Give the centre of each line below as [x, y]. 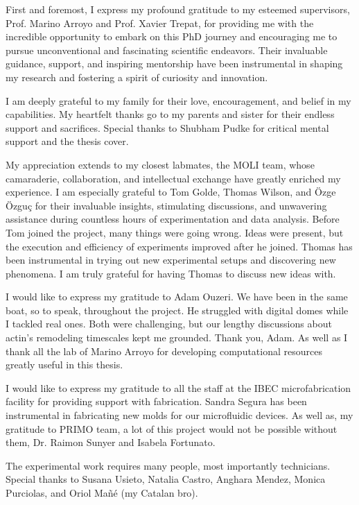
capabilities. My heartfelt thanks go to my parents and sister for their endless [170, 114]
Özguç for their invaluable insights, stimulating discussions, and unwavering [166, 205]
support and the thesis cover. [67, 141]
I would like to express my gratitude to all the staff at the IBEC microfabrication [178, 387]
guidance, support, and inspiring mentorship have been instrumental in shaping [174, 63]
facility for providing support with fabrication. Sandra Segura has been [156, 401]
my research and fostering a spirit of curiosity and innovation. [137, 77]
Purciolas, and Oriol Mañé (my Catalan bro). [102, 493]
